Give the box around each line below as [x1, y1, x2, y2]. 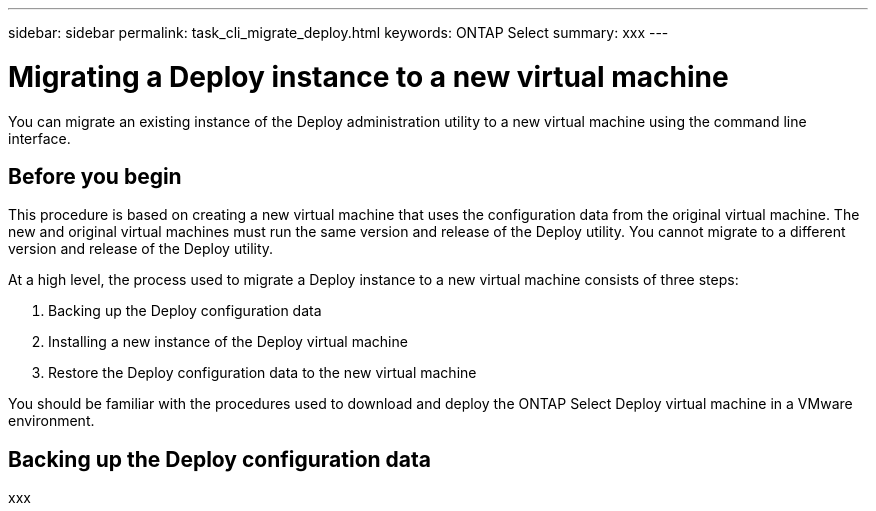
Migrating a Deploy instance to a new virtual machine [8, 59, 729, 94]
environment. [8, 412, 95, 430]
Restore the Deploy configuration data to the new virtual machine [48, 364, 477, 382]
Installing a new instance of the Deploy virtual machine [48, 333, 408, 351]
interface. [8, 129, 71, 147]
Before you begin [8, 163, 182, 189]
